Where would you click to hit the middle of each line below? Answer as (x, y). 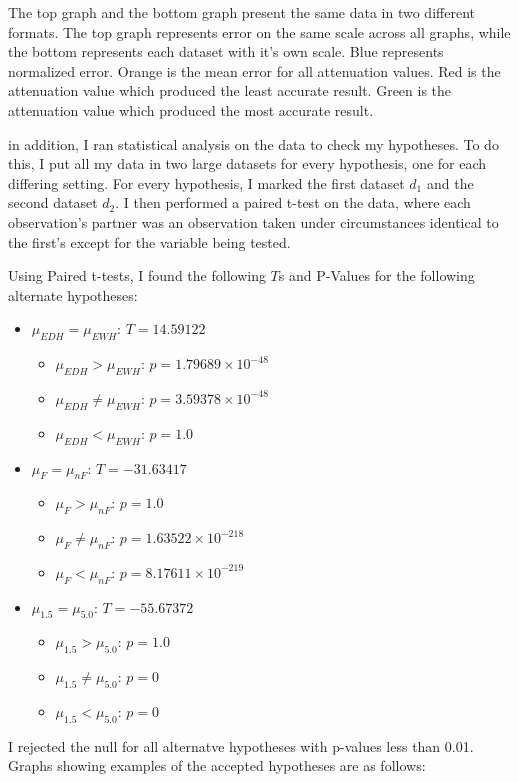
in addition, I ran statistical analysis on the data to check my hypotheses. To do (253, 143)
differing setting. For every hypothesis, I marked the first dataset (206, 182)
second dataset (53, 202)
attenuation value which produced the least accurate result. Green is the (230, 90)
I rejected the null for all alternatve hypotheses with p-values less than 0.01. (241, 745)
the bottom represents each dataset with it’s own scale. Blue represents (226, 51)
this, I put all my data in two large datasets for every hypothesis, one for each (247, 163)
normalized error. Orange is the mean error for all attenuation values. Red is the (254, 70)
